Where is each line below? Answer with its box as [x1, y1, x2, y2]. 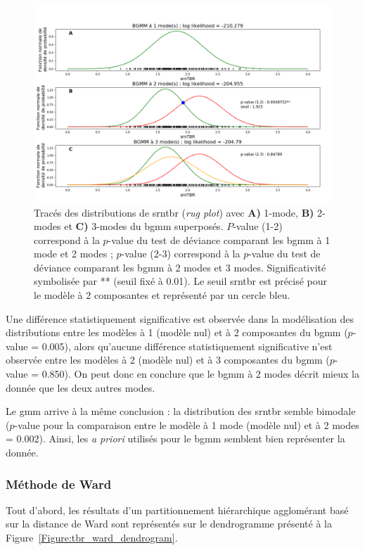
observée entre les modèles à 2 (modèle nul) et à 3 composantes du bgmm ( [6, 352, 330, 367]
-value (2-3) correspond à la [121, 246, 241, 261]
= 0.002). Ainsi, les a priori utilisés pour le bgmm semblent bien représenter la [6, 431, 345, 446]
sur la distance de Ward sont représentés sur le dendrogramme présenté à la [6, 516, 332, 531]
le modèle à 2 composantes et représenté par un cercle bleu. [34, 288, 290, 302]
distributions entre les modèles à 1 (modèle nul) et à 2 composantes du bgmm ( [6, 325, 348, 340]
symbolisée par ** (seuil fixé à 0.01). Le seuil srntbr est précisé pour [34, 274, 328, 288]
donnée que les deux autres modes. [6, 380, 155, 395]
